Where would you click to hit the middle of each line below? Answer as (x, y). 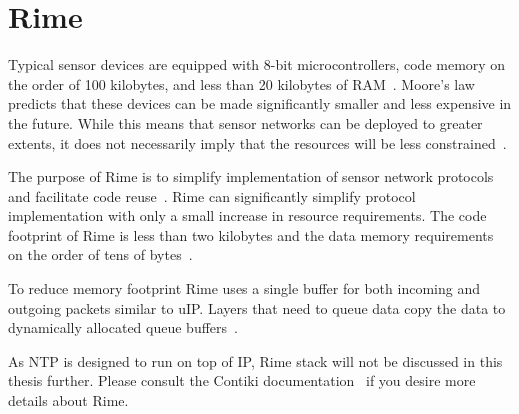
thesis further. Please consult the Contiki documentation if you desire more (242, 380)
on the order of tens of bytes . (100, 254)
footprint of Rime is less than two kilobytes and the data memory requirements (251, 234)
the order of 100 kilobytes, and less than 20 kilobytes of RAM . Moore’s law (241, 83)
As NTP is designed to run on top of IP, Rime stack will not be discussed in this (255, 360)
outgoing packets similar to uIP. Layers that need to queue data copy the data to (257, 307)
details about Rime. (68, 400)
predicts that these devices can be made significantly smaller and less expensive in (260, 103)
